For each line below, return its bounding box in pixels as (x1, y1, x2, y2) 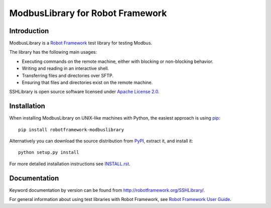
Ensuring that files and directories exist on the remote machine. (22, 79, 153, 85)
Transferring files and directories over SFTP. (22, 72, 114, 78)
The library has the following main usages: (9, 49, 97, 55)
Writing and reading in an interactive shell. (22, 65, 109, 71)
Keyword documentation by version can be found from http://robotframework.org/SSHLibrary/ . (9, 187, 205, 193)
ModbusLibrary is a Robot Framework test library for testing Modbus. (9, 40, 153, 46)
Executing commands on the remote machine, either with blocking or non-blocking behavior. (22, 58, 213, 64)
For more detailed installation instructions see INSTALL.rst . (9, 161, 130, 167)
